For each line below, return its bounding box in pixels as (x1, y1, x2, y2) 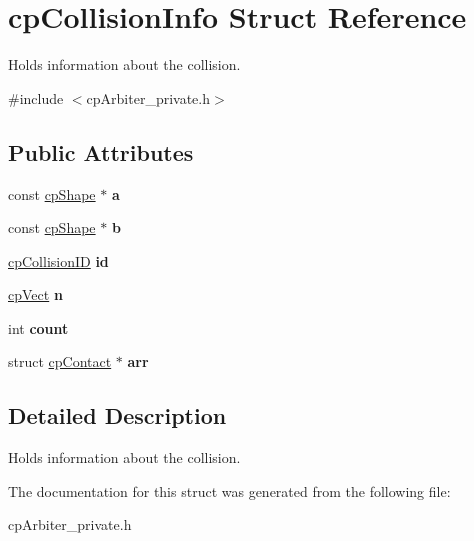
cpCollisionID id (8, 250, 109, 271)
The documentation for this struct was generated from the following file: (8, 480, 451, 501)
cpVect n (8, 284, 63, 305)
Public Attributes (8, 136, 194, 167)
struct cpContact (8, 351, 112, 372)
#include (8, 87, 64, 108)
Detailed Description (8, 400, 227, 431)
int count (8, 317, 69, 338)
